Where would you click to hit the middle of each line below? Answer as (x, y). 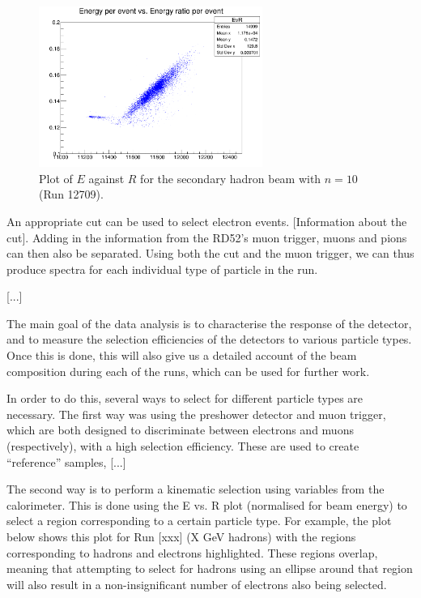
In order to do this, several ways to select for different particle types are (185, 398)
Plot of (56, 178)
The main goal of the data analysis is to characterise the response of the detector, (209, 323)
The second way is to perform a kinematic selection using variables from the (196, 489)
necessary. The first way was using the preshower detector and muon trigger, (196, 414)
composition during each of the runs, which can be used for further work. (188, 371)
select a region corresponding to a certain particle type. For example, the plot (199, 521)
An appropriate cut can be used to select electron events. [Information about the (207, 221)
